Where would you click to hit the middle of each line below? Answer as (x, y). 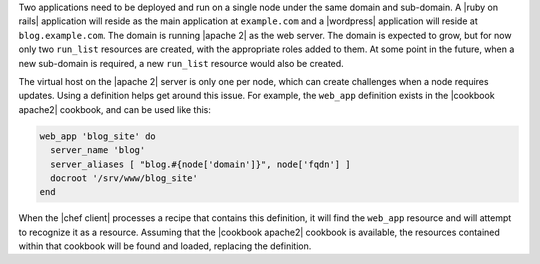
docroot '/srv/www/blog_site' (124, 178)
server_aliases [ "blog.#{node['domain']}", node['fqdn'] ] (200, 164)
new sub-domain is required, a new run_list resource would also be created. (181, 63)
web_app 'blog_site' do (98, 136)
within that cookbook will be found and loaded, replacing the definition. (165, 246)
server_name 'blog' (98, 150)
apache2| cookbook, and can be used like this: (115, 109)
